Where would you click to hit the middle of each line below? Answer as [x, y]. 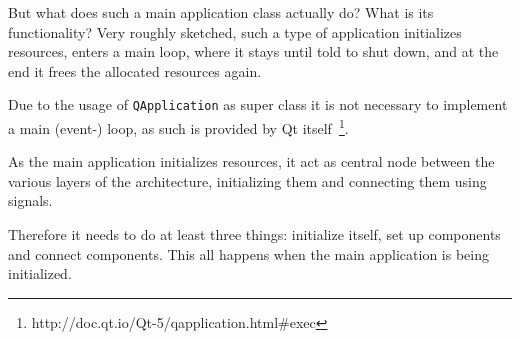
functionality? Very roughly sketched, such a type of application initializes [235, 31]
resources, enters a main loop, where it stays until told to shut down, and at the [253, 51]
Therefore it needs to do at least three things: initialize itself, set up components [254, 234]
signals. [30, 200]
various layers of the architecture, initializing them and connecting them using [247, 180]
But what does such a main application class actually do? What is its [221, 12]
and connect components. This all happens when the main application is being [248, 253]
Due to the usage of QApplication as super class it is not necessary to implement [258, 104]
